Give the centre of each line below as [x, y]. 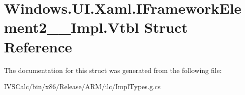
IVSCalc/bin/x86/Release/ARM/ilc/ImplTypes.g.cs [82, 86]
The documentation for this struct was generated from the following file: [113, 70]
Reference [38, 46]
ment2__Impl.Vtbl [72, 27]
